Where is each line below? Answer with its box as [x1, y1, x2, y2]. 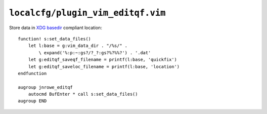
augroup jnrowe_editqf [18, 84, 73, 90]
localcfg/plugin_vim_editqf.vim [9, 7, 166, 18]
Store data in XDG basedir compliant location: [9, 25, 102, 31]
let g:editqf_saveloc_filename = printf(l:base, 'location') [28, 64, 180, 69]
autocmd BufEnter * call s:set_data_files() [28, 91, 138, 97]
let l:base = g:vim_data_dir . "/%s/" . [28, 43, 128, 49]
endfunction [18, 71, 47, 76]
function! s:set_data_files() [18, 36, 91, 41]
